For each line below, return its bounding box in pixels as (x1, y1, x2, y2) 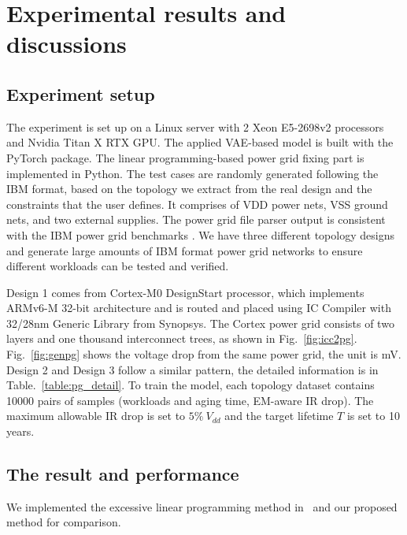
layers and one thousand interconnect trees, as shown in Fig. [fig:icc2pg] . (6, 330, 357, 347)
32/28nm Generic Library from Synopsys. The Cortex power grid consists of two (6, 314, 394, 331)
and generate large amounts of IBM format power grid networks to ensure (6, 242, 363, 258)
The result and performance (6, 462, 239, 486)
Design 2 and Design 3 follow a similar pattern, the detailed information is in (6, 361, 379, 377)
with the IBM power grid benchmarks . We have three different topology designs (6, 226, 394, 243)
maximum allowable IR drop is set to (6, 407, 186, 424)
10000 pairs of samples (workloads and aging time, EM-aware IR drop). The (6, 392, 374, 408)
